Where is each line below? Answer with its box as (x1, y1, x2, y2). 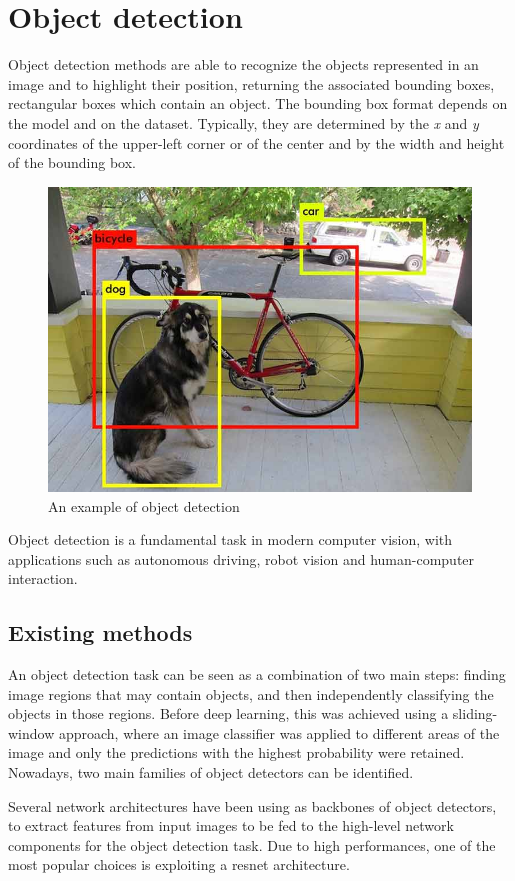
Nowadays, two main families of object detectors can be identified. (8, 762, 414, 783)
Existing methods (8, 617, 193, 648)
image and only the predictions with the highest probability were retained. (8, 742, 465, 763)
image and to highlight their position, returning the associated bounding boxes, (8, 73, 495, 94)
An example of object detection (48, 495, 240, 516)
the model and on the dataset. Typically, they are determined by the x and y (8, 112, 479, 133)
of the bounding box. (8, 152, 136, 173)
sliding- (452, 703, 498, 724)
